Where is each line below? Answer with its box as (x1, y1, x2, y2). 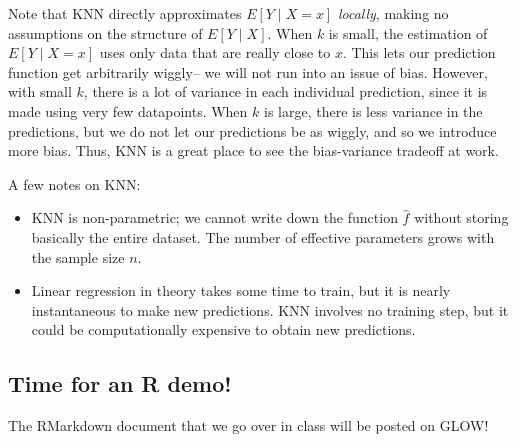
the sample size (31, 246, 125, 267)
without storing (414, 207, 509, 228)
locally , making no (337, 3, 449, 23)
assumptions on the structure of (8, 22, 203, 43)
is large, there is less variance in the (264, 100, 483, 121)
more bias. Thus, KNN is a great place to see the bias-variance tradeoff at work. (8, 140, 499, 161)
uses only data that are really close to (99, 42, 331, 63)
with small (8, 81, 72, 102)
